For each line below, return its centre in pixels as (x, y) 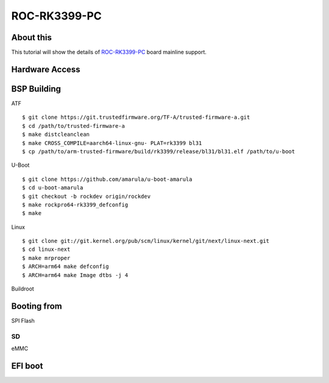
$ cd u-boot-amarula (53, 188)
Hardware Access (46, 69)
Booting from (37, 306)
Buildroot (23, 289)
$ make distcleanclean (56, 135)
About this (31, 37)
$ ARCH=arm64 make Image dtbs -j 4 (75, 275)
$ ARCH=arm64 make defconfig (65, 267)
